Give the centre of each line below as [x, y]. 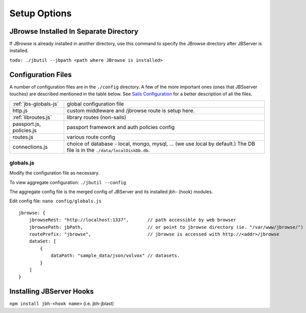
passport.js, [27, 124]
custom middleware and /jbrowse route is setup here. [131, 111]
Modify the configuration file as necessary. [55, 173]
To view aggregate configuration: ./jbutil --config [68, 182]
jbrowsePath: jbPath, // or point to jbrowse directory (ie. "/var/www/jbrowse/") [166, 227]
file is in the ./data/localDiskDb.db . [108, 150]
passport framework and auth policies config [121, 127]
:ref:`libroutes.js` [32, 117]
